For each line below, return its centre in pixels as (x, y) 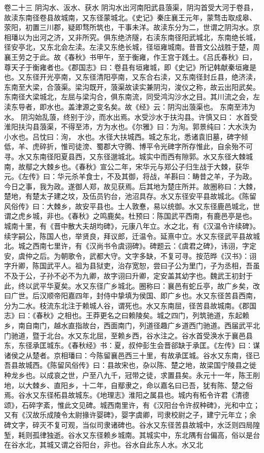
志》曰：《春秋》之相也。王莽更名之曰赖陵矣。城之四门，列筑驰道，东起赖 (127, 315)
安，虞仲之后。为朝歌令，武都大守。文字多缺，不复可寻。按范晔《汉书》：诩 (130, 255)
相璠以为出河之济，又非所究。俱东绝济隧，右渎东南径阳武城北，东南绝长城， (132, 37)
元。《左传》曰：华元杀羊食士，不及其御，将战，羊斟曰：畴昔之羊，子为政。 (130, 176)
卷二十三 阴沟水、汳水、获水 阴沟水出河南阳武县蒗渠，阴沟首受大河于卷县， (131, 7)
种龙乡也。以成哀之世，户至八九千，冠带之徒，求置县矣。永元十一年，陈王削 (132, 375)
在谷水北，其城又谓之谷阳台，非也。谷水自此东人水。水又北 (104, 445)
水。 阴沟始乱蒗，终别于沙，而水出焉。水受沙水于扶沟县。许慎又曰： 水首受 (131, 116)
